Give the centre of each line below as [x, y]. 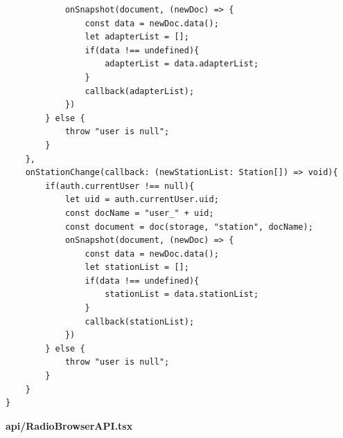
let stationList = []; [137, 267]
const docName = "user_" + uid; [139, 213]
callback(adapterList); [140, 91]
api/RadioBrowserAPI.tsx [69, 425]
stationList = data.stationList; [182, 294]
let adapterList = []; [137, 37]
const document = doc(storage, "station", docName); [189, 227]
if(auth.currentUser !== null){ [120, 186]
